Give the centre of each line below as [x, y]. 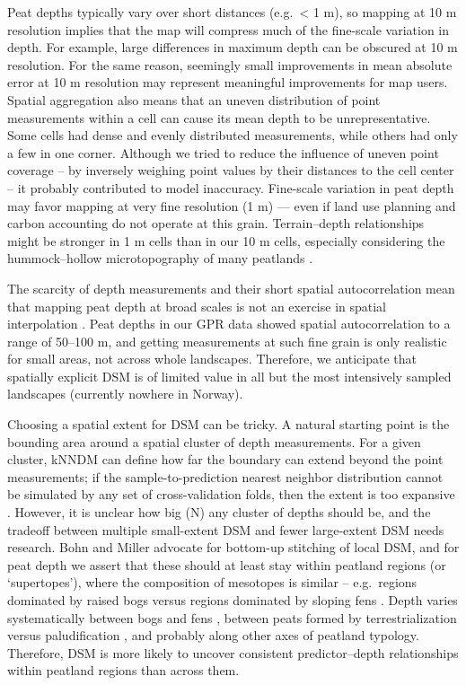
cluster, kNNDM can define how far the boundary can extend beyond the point [225, 459]
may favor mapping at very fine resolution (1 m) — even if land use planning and [232, 205]
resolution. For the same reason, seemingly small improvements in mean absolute [230, 64]
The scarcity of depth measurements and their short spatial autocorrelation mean [231, 288]
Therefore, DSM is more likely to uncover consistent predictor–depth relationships [233, 652]
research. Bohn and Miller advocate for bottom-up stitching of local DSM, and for [233, 547]
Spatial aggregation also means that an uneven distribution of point [194, 99]
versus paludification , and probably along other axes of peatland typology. [213, 635]
